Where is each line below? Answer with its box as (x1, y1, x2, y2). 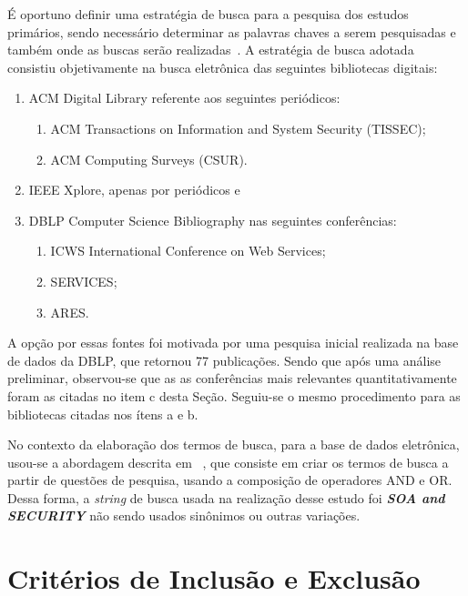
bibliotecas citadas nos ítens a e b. (7, 404, 198, 423)
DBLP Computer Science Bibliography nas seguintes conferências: (28, 210, 397, 229)
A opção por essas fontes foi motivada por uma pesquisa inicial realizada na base (7, 333, 459, 352)
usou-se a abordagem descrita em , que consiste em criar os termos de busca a (7, 452, 449, 471)
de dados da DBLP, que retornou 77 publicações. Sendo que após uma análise (7, 350, 442, 369)
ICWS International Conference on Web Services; (50, 241, 326, 260)
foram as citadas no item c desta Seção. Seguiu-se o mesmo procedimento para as (7, 386, 461, 405)
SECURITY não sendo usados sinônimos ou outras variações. (7, 506, 361, 525)
